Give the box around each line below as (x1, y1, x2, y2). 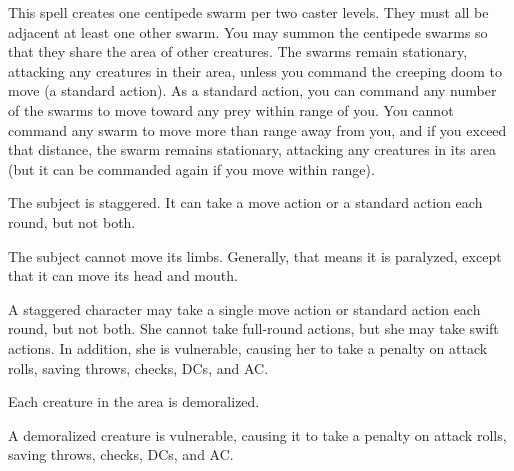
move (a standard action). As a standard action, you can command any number (8, 80, 497, 101)
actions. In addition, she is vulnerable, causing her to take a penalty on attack (8, 337, 488, 358)
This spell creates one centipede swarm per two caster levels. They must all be (8, 2, 489, 22)
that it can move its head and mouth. (8, 265, 238, 286)
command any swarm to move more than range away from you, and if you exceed (8, 119, 507, 140)
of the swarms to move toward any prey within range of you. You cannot (8, 99, 454, 120)
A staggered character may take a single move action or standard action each (8, 298, 481, 319)
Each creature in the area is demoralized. (8, 391, 260, 412)
